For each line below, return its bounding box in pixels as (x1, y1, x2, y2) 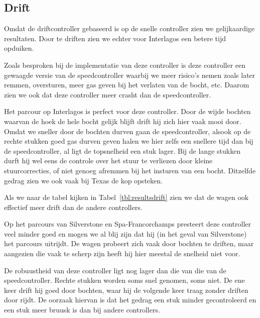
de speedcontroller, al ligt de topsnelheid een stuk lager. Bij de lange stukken (4, 145, 241, 156)
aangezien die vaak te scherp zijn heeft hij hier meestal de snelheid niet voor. (4, 248, 240, 259)
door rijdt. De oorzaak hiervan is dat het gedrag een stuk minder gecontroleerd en (4, 294, 256, 305)
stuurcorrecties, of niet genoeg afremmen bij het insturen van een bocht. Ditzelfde (4, 165, 256, 175)
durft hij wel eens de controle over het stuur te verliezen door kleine (4, 155, 213, 166)
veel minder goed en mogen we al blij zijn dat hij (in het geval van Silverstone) (4, 228, 247, 239)
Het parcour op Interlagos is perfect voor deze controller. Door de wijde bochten (4, 106, 251, 117)
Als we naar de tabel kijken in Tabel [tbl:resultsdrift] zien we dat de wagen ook (4, 192, 249, 202)
